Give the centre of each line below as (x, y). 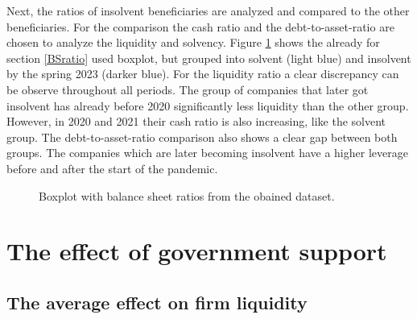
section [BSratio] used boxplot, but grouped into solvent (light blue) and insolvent (209, 58)
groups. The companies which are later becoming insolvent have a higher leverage (207, 153)
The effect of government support (197, 251)
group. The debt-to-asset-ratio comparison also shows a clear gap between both (202, 137)
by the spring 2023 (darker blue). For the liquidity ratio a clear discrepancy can (203, 74)
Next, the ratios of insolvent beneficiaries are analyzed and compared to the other (208, 10)
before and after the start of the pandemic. (112, 168)
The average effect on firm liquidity (157, 302)
